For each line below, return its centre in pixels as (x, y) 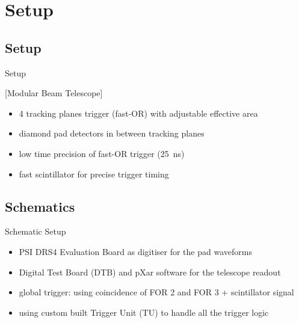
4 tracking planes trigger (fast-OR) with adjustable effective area (138, 113)
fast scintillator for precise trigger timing (94, 174)
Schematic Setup (35, 231)
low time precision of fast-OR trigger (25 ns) (102, 153)
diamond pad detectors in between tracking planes (112, 133)
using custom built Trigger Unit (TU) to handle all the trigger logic (144, 312)
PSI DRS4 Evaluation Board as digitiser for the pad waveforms (135, 251)
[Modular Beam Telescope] (54, 93)
